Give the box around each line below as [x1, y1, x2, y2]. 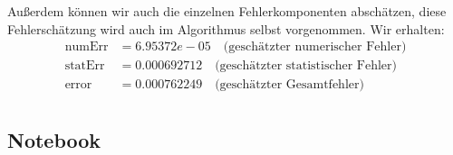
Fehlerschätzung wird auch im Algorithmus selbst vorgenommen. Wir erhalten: [7, 19, 445, 38]
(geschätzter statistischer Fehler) [215, 59, 397, 73]
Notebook [7, 125, 101, 153]
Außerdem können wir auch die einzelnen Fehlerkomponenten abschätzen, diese [7, 2, 447, 20]
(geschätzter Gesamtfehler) [215, 78, 364, 92]
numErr [64, 41, 109, 54]
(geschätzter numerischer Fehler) [223, 41, 407, 54]
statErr [64, 59, 105, 73]
